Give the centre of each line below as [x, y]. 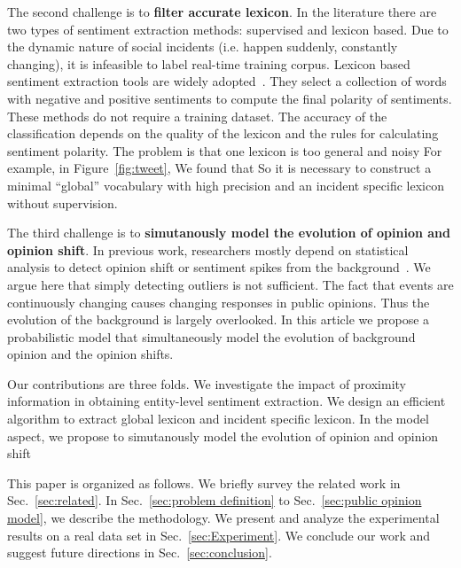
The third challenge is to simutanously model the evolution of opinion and [229, 233]
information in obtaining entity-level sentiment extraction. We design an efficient [227, 401]
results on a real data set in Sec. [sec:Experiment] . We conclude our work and [219, 535]
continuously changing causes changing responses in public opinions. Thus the [219, 302]
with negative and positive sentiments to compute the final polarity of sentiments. [230, 98]
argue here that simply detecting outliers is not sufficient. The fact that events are [230, 284]
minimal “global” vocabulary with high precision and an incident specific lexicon [226, 185]
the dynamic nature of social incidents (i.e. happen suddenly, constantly [203, 47]
